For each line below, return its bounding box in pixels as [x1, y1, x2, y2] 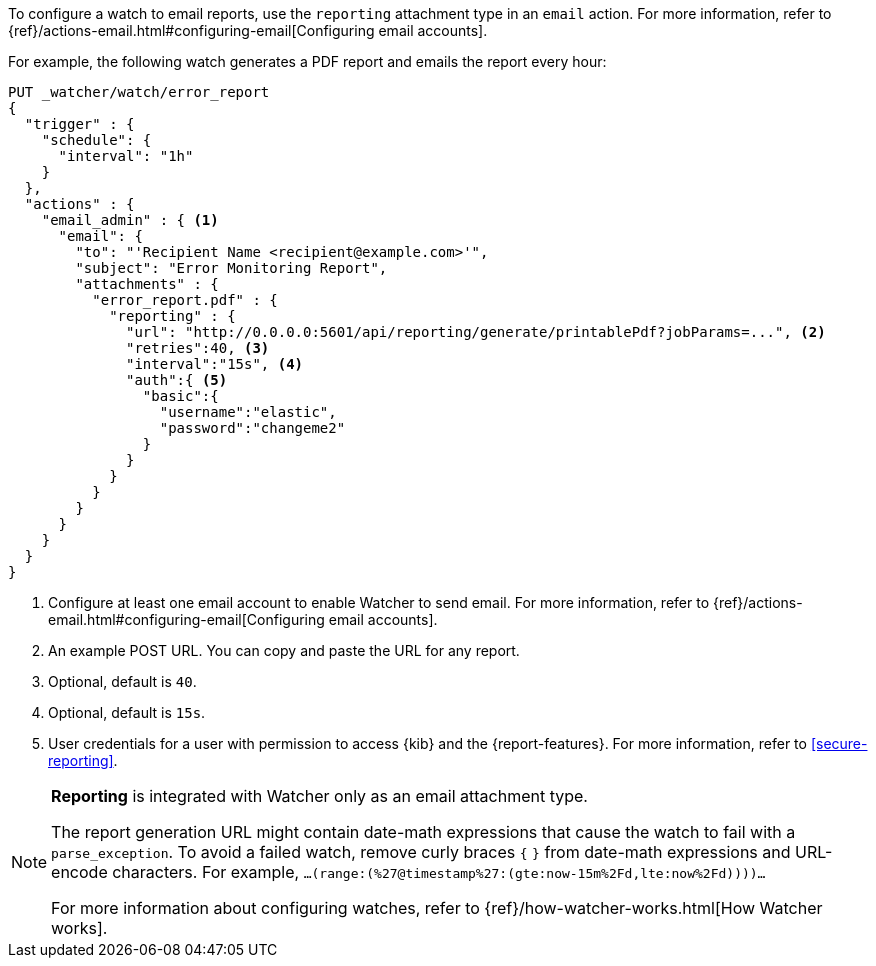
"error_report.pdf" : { [92, 292, 278, 308]
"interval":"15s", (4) [126, 356, 304, 372]
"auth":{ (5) [126, 372, 228, 388]
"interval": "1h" [58, 148, 194, 164]
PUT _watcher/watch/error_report [8, 84, 270, 100]
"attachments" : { [75, 276, 219, 292]
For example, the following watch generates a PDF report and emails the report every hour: [8, 53, 607, 70]
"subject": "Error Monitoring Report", [75, 260, 388, 276]
